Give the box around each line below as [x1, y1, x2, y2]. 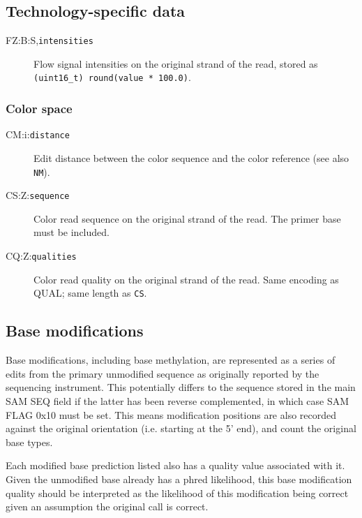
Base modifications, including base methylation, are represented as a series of [6, 353, 335, 367]
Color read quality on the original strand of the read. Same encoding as [33, 272, 339, 286]
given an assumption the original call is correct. [6, 499, 209, 514]
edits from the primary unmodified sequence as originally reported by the [6, 366, 319, 380]
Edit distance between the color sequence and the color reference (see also [33, 150, 349, 165]
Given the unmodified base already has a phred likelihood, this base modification [6, 471, 352, 486]
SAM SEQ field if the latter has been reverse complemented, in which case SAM [6, 393, 349, 408]
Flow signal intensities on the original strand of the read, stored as [33, 56, 318, 71]
